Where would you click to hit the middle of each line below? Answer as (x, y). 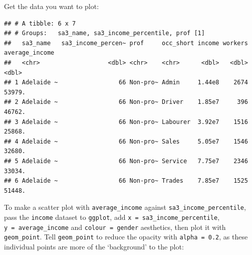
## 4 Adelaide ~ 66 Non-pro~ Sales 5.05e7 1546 (126, 141)
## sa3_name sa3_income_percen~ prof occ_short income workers (126, 43)
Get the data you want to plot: (52, 6)
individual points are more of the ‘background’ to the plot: (94, 246)
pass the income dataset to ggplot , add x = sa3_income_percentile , (112, 217)
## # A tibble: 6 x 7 (40, 23)
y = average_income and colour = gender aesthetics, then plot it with (115, 227)
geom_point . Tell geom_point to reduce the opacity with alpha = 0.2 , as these (126, 237)
